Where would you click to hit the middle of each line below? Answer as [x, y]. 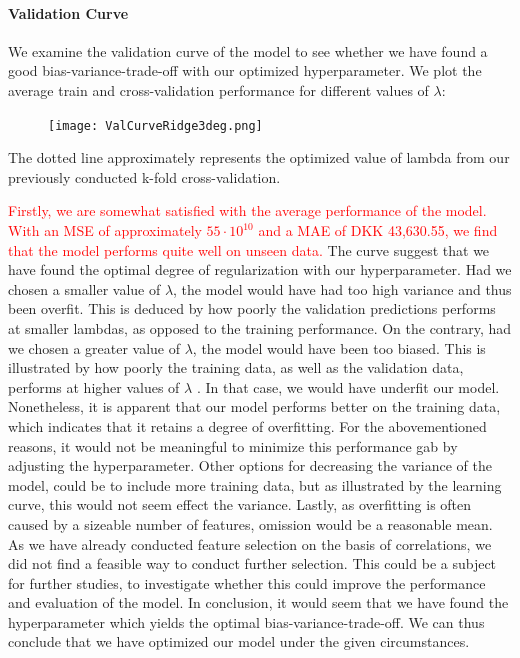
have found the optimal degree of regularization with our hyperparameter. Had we [260, 269]
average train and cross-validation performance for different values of [218, 89]
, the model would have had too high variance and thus [342, 288]
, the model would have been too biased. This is [339, 347]
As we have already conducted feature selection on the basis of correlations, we [250, 543]
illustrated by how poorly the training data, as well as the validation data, [236, 367]
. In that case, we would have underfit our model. [348, 386]
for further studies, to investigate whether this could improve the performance [247, 582]
